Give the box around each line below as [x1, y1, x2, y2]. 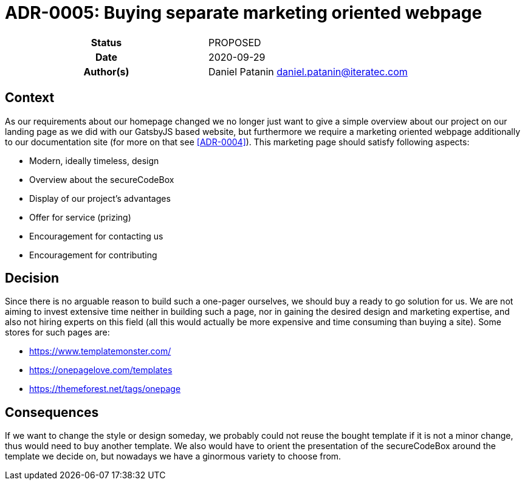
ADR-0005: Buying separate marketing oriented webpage [5, 2, 482, 23]
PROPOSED [208, 36, 261, 49]
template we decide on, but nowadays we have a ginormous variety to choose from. [5, 451, 341, 462]
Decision [5, 270, 60, 286]
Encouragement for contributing [29, 249, 157, 260]
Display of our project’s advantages [29, 193, 171, 204]
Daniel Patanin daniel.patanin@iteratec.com [208, 65, 408, 78]
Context [5, 90, 55, 106]
